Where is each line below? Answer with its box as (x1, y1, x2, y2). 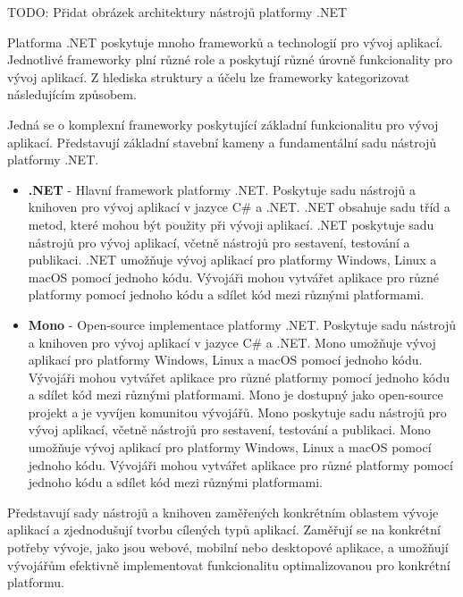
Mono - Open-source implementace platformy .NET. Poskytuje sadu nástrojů (28, 315, 457, 333)
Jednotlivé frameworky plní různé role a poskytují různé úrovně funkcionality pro (7, 50, 453, 69)
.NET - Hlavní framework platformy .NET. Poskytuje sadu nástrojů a (28, 180, 417, 198)
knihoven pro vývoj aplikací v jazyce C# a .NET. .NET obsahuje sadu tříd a (28, 198, 450, 216)
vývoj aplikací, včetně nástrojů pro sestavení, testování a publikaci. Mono (28, 420, 431, 439)
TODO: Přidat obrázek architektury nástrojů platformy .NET (7, 3, 348, 21)
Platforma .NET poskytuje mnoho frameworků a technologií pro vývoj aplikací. (7, 32, 443, 51)
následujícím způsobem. (7, 85, 137, 104)
